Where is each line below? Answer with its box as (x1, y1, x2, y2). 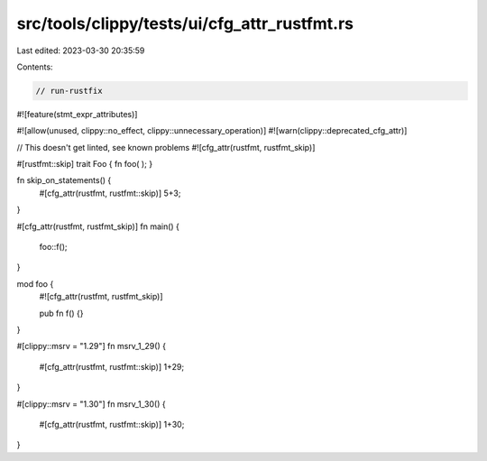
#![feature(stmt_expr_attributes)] (16, 108, 138, 119)
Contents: (16, 61, 53, 72)
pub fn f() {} (39, 308, 85, 318)
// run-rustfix (35, 86, 103, 96)
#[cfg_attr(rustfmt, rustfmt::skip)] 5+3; (39, 188, 181, 198)
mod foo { (16, 278, 54, 289)
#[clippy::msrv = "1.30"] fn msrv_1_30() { (16, 398, 166, 410)
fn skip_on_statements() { (16, 175, 112, 186)
